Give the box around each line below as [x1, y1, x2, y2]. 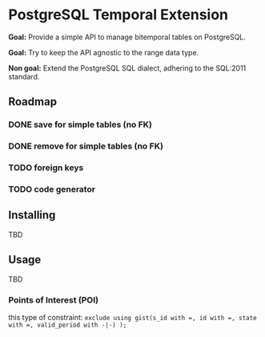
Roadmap [8, 95, 58, 109]
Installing [8, 209, 56, 222]
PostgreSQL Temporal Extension [8, 6, 229, 24]
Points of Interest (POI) [8, 294, 98, 306]
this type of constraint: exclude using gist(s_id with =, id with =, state [8, 312, 258, 322]
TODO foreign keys [8, 162, 84, 173]
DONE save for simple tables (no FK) [8, 119, 153, 130]
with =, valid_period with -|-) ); [8, 321, 127, 329]
